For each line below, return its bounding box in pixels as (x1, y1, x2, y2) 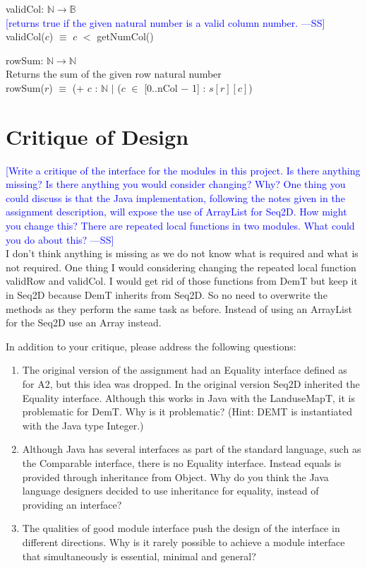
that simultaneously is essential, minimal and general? (22, 548, 256, 563)
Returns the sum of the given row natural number (6, 66, 222, 81)
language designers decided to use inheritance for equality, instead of (22, 483, 319, 498)
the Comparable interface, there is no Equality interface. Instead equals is (22, 455, 342, 470)
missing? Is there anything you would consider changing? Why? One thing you (6, 177, 346, 191)
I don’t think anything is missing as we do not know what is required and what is (6, 246, 359, 261)
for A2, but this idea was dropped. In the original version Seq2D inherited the (22, 377, 360, 391)
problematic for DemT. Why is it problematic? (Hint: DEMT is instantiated (22, 404, 353, 419)
